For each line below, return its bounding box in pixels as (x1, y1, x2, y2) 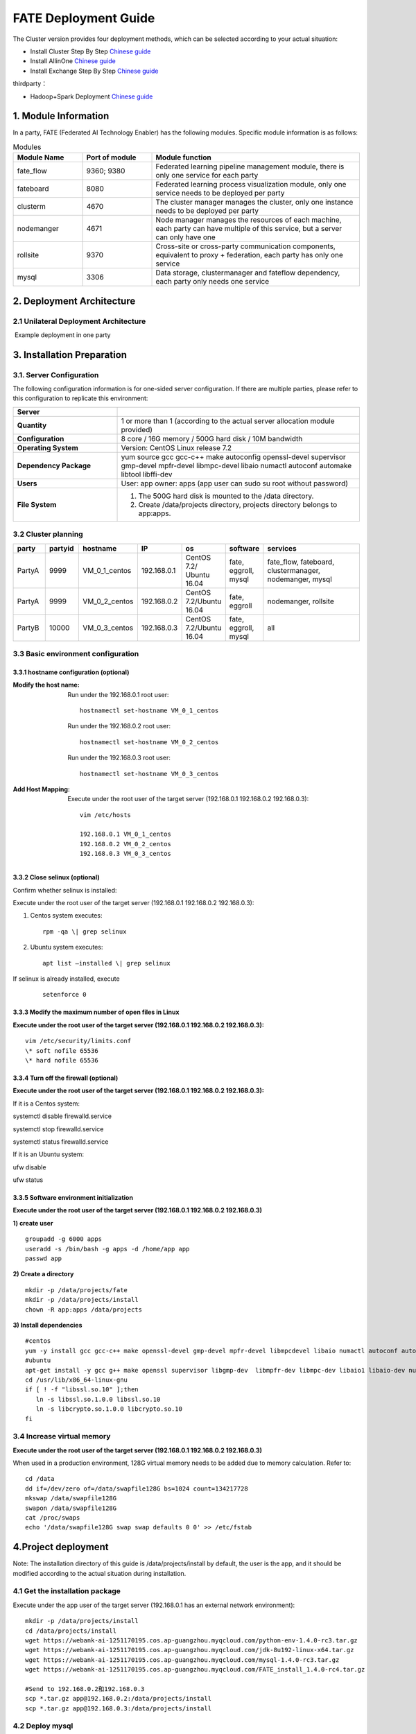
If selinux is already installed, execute (12, 975, 121, 983)
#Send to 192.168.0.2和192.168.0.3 (25, 1685, 145, 1692)
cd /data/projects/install (25, 1626, 117, 1635)
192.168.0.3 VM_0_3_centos (80, 850, 171, 858)
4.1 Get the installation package (12, 1586, 121, 1596)
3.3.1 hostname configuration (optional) (12, 668, 130, 676)
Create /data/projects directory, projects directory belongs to (138, 499, 338, 509)
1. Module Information (12, 110, 110, 122)
